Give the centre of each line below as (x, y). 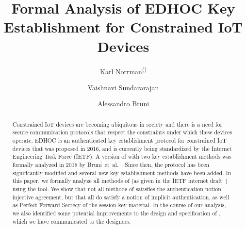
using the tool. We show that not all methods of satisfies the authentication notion (117, 188)
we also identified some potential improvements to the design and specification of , (116, 213)
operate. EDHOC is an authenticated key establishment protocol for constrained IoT (119, 140)
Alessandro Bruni (123, 104)
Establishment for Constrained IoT (123, 27)
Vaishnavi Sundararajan (123, 87)
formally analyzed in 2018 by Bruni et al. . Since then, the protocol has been (111, 165)
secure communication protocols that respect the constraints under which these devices (122, 132)
